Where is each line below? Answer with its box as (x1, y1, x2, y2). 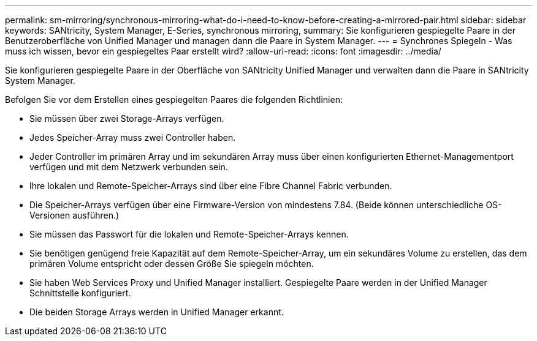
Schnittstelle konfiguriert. (29, 288, 131, 298)
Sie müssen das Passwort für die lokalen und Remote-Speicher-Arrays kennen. (29, 229, 349, 239)
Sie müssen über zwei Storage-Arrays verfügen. (29, 113, 224, 124)
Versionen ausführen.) (29, 210, 120, 220)
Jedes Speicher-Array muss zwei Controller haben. (29, 132, 236, 143)
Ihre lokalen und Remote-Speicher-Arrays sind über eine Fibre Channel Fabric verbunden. (29, 181, 392, 191)
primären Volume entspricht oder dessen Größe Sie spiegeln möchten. (29, 258, 314, 269)
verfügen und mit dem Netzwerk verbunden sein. (29, 162, 228, 172)
